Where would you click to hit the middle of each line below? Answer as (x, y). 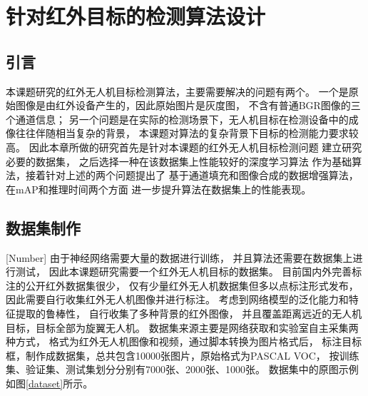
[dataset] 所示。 (60, 383)
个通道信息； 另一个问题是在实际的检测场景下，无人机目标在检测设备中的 (177, 119)
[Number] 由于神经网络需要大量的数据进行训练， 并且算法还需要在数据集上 (179, 257)
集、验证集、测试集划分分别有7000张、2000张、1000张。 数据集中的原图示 (177, 369)
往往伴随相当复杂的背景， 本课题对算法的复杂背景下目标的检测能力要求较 (187, 133)
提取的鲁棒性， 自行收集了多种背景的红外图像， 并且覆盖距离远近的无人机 (189, 313)
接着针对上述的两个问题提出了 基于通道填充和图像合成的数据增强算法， (192, 175)
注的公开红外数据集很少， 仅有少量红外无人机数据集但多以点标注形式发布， (182, 285)
